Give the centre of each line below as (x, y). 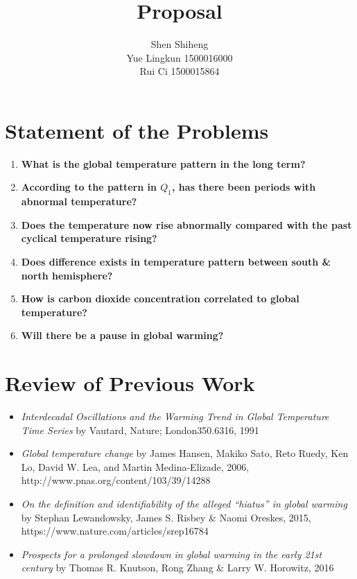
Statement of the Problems (137, 130)
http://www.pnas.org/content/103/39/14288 (116, 480)
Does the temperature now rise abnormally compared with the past (186, 224)
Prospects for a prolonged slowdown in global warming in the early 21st (172, 554)
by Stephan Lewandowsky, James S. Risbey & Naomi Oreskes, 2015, (166, 517)
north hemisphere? (67, 275)
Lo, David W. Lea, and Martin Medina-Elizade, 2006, (135, 466)
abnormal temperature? (79, 201)
